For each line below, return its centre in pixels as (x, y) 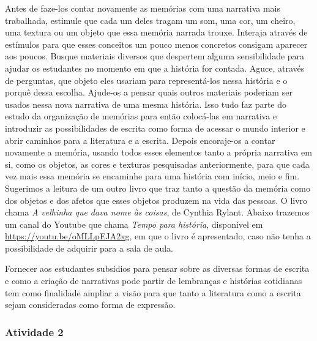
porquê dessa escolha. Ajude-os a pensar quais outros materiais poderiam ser (149, 92)
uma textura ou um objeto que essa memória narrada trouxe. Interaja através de (156, 32)
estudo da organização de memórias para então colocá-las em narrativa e (141, 116)
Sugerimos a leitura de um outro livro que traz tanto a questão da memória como (158, 188)
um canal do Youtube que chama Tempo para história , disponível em (134, 224)
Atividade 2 (34, 332)
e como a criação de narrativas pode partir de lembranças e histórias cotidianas (154, 281)
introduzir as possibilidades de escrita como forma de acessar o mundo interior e (155, 128)
